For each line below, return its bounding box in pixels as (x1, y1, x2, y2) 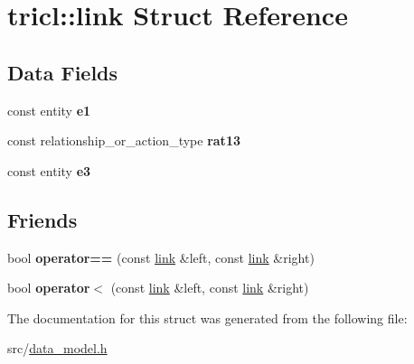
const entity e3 (7, 161, 91, 180)
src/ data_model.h (7, 339, 108, 358)
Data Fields (7, 58, 118, 86)
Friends (7, 205, 78, 233)
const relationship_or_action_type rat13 (7, 131, 240, 150)
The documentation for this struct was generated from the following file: (7, 308, 408, 327)
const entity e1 (7, 100, 91, 119)
